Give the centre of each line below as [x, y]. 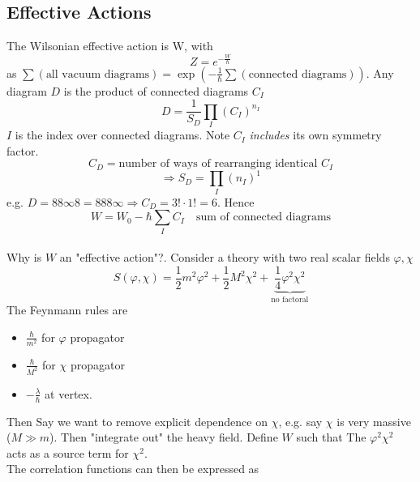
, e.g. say [300, 421]
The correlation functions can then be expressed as [133, 469]
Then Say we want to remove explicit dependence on [137, 421]
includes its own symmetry [315, 135]
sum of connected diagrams [264, 218]
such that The [331, 437]
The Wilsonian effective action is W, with [110, 46]
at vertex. [69, 393]
